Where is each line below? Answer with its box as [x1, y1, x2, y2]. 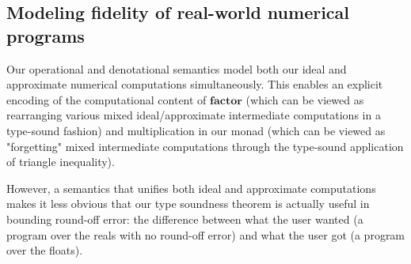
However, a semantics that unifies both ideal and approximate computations [6, 179, 376, 196]
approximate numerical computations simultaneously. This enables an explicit [6, 76, 383, 92]
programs [6, 23, 85, 47]
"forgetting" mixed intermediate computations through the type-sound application [6, 138, 404, 154]
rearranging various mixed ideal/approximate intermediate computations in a [6, 107, 381, 123]
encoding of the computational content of [6, 91, 207, 107]
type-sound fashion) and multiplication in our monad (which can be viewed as [6, 122, 386, 138]
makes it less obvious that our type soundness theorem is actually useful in [6, 195, 370, 212]
